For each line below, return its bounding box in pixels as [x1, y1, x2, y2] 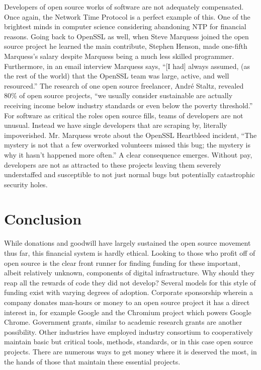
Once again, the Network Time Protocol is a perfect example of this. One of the [4, 11, 250, 22]
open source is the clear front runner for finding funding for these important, [4, 257, 240, 268]
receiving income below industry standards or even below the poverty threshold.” [4, 100, 253, 110]
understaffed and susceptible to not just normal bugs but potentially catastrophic [4, 169, 255, 180]
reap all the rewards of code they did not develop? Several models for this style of [4, 277, 256, 287]
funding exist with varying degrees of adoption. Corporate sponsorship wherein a [4, 287, 253, 298]
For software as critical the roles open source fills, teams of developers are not [4, 110, 243, 120]
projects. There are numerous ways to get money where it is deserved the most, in [4, 346, 257, 356]
